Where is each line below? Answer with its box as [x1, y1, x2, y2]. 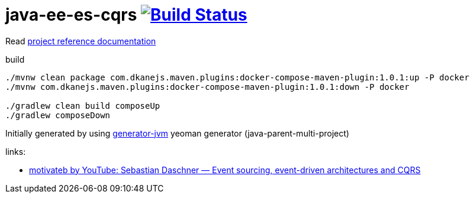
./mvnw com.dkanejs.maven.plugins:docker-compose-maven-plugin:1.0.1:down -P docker [5, 82, 409, 92]
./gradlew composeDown [5, 110, 111, 120]
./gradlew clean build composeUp [5, 100, 160, 111]
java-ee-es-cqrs [5, 5, 137, 25]
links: [5, 146, 26, 157]
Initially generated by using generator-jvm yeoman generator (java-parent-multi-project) [5, 128, 350, 138]
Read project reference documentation [5, 35, 156, 46]
